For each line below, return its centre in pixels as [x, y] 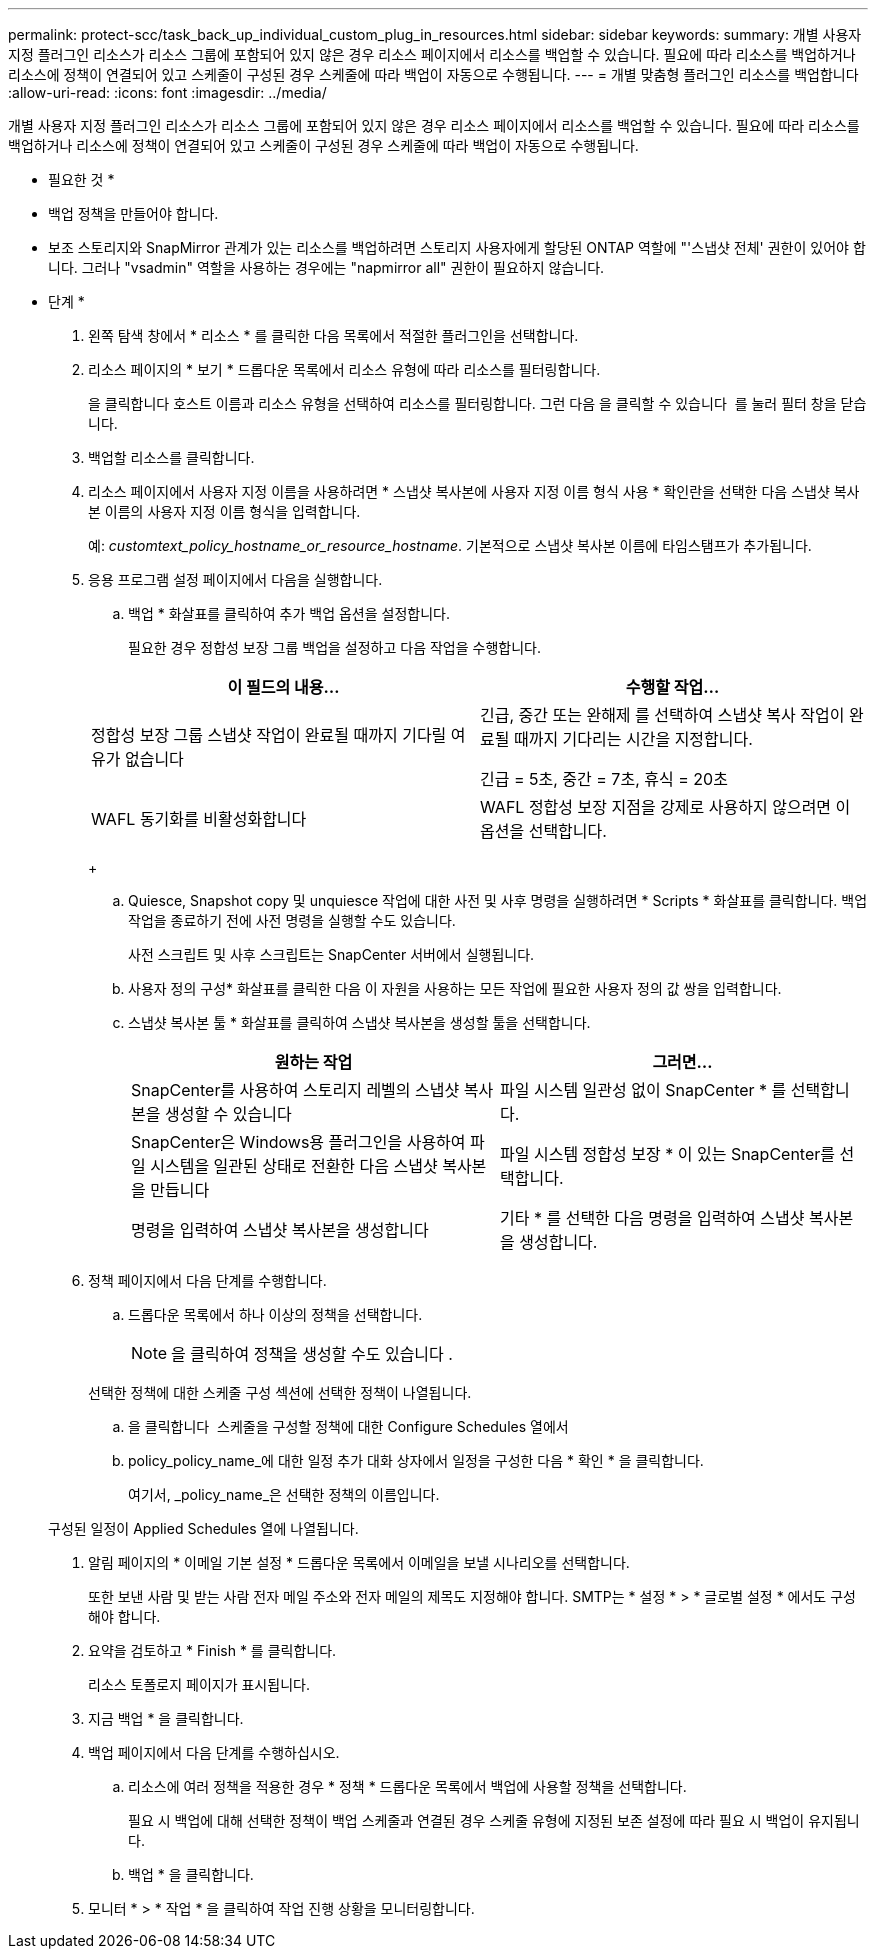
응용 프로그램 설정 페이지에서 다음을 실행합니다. [235, 579]
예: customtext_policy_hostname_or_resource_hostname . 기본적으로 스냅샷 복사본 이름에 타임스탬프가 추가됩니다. [450, 545]
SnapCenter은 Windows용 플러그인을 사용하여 [298, 1142]
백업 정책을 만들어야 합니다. [133, 213]
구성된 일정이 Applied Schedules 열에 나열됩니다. [203, 1528]
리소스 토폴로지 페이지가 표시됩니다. [199, 1684]
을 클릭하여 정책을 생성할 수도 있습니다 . [312, 1354]
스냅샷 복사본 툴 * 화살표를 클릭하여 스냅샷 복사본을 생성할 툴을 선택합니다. [359, 1022]
